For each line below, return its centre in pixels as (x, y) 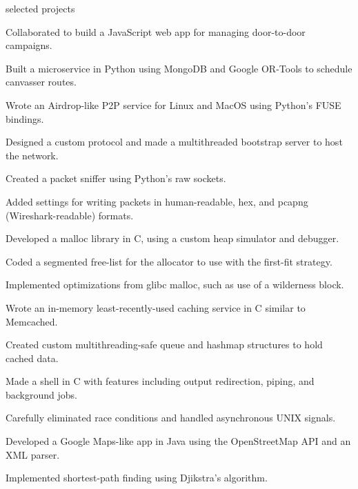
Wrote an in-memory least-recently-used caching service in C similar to (156, 307)
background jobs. (41, 394)
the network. (32, 155)
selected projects (40, 8)
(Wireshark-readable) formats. (70, 215)
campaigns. (29, 45)
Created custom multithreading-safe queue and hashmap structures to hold (164, 345)
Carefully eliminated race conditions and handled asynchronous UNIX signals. (171, 418)
